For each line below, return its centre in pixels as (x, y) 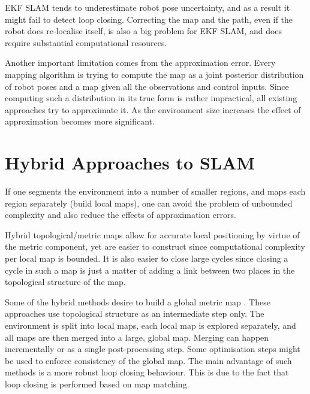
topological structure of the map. (65, 282)
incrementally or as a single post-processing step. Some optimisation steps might (153, 349)
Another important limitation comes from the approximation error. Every (140, 63)
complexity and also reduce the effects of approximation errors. (121, 215)
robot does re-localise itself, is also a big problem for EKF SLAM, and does (144, 31)
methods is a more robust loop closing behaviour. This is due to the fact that (147, 372)
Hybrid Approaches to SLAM (130, 163)
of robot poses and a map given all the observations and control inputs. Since (147, 86)
